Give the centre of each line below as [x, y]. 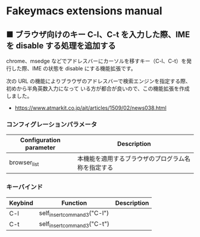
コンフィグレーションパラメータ [51, 124]
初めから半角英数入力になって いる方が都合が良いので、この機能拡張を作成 [98, 88]
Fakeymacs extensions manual [84, 11]
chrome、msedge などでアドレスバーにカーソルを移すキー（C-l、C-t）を [96, 61]
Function [74, 202]
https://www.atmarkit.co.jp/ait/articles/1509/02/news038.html [90, 108]
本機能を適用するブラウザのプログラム [131, 159]
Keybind [21, 202]
